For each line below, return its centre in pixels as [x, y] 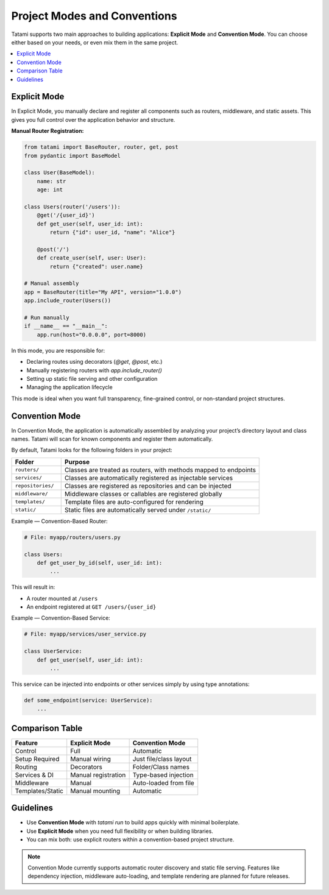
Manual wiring [90, 759]
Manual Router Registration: [48, 131]
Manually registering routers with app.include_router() [94, 370]
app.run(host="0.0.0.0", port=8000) [91, 334]
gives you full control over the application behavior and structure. [93, 119]
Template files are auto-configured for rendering [134, 501]
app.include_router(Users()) [68, 301]
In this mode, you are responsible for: [58, 350]
